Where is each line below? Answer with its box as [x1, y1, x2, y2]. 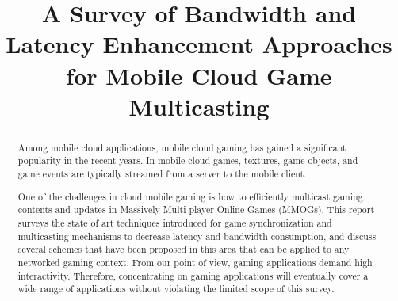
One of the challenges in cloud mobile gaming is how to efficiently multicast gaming [17, 189, 363, 203]
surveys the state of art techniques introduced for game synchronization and [17, 215, 332, 229]
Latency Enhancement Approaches [6, 28, 392, 60]
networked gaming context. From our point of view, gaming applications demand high [17, 255, 373, 269]
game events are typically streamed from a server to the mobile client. [17, 167, 307, 181]
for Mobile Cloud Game [66, 59, 332, 91]
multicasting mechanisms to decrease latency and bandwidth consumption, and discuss [17, 229, 377, 242]
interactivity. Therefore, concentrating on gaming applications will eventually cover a [17, 269, 369, 282]
